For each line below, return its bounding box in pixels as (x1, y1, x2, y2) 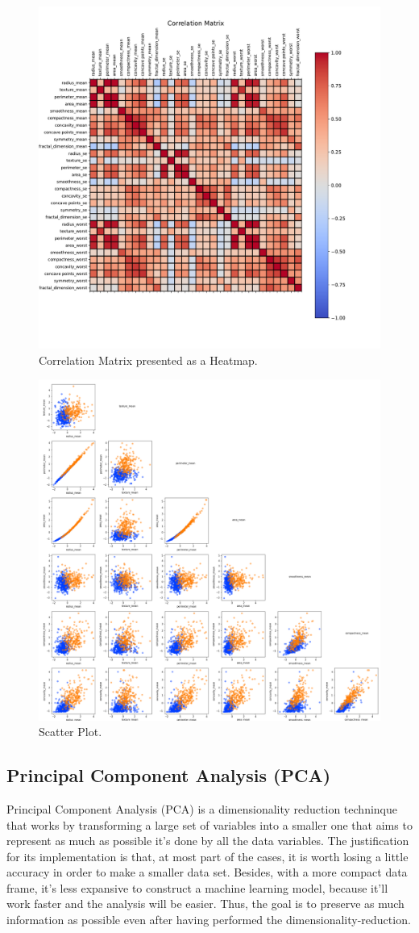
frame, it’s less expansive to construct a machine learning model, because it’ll (6, 879, 388, 896)
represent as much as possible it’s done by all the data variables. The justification (6, 832, 409, 849)
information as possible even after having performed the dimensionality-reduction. (6, 911, 411, 928)
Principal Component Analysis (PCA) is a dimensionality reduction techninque (6, 800, 397, 817)
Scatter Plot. (39, 723, 102, 740)
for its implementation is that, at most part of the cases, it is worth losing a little (6, 847, 409, 864)
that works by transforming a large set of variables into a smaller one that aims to (6, 816, 413, 833)
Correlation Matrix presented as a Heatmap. (39, 351, 258, 368)
